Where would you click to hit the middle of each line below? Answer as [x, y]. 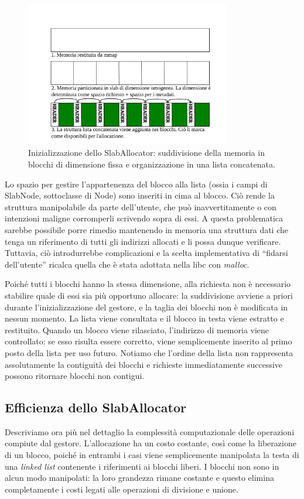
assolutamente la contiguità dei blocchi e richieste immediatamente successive [144, 364]
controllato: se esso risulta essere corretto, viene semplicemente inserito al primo [148, 341]
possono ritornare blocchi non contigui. [75, 376]
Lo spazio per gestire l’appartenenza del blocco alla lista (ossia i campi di [136, 184]
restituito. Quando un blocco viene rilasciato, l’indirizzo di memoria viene [137, 329]
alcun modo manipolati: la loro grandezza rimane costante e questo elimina [139, 478]
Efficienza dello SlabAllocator [95, 407]
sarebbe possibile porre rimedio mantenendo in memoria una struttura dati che [146, 229]
